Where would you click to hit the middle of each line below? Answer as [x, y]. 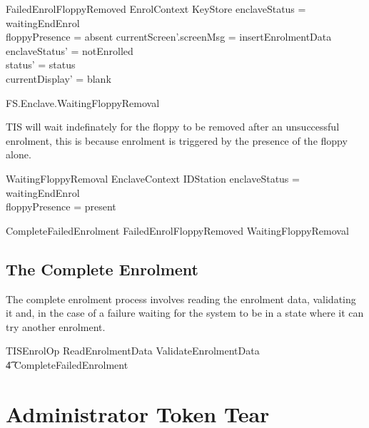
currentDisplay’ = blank [59, 78]
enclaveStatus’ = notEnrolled [70, 50]
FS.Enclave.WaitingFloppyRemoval [83, 102]
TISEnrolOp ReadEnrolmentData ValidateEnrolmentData [133, 351]
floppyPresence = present [61, 207]
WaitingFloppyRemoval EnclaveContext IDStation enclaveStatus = [153, 178]
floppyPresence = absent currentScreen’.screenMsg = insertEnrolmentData [169, 37]
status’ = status [41, 65]
